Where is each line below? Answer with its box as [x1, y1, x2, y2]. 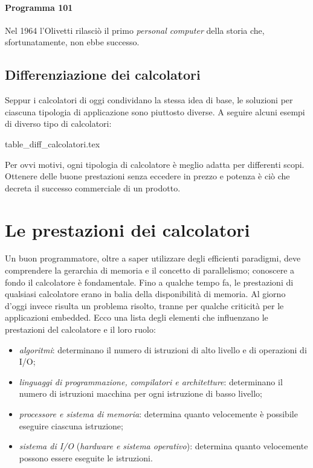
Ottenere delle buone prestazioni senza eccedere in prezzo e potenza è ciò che [5, 170, 290, 182]
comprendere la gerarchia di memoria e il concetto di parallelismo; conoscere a [5, 264, 295, 277]
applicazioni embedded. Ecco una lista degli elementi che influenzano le [5, 311, 268, 324]
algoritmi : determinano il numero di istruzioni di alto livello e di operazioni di [19, 343, 307, 356]
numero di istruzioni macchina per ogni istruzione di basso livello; [19, 387, 263, 400]
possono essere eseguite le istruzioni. [19, 451, 153, 464]
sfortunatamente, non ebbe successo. [5, 36, 140, 48]
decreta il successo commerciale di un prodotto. [5, 181, 181, 194]
